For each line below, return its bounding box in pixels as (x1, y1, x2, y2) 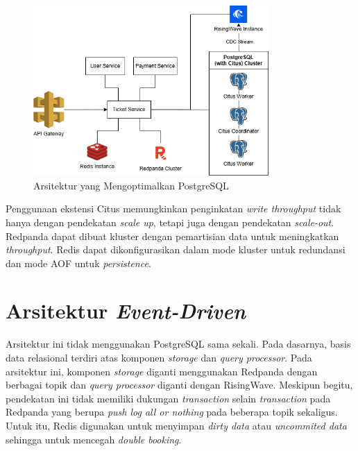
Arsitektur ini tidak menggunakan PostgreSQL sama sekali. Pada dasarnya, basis (6, 337, 351, 351)
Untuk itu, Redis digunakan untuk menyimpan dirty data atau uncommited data (6, 418, 347, 432)
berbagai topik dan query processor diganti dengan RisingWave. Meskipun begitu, (6, 377, 353, 392)
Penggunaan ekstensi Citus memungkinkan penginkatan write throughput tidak (6, 201, 341, 216)
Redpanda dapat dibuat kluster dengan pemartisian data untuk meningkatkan (6, 228, 339, 243)
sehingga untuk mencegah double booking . (6, 432, 182, 446)
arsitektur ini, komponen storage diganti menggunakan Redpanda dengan (6, 364, 318, 378)
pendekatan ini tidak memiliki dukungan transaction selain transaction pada (6, 391, 331, 405)
